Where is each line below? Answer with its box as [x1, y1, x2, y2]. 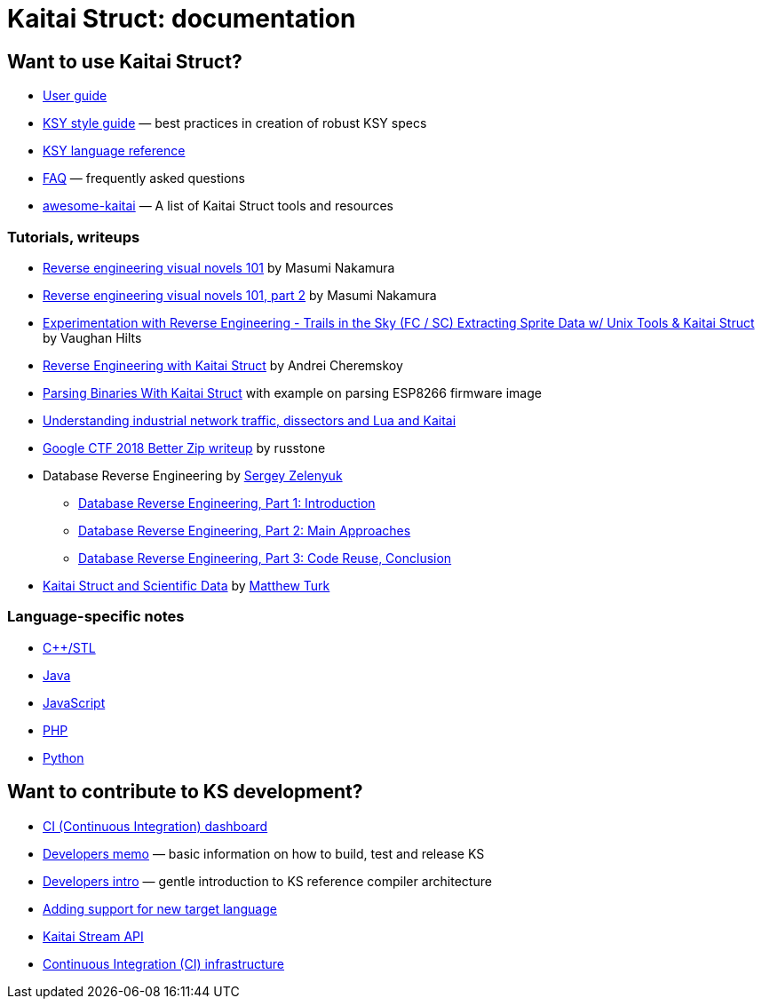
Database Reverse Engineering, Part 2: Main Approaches [78, 522, 411, 538]
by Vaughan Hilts [43, 329, 142, 345]
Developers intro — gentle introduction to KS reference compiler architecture [43, 873, 492, 889]
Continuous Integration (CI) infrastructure [43, 955, 285, 971]
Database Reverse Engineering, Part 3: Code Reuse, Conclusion [78, 550, 452, 566]
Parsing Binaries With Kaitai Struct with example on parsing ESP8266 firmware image [43, 384, 542, 400]
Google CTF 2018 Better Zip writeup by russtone [43, 440, 326, 455]
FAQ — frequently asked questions [43, 170, 245, 186]
